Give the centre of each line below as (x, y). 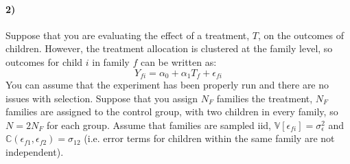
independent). (35, 152)
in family (111, 61)
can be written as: (178, 61)
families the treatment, (265, 98)
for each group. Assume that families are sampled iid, (159, 125)
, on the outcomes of (301, 35)
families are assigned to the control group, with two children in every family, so (172, 112)
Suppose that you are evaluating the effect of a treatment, (128, 35)
